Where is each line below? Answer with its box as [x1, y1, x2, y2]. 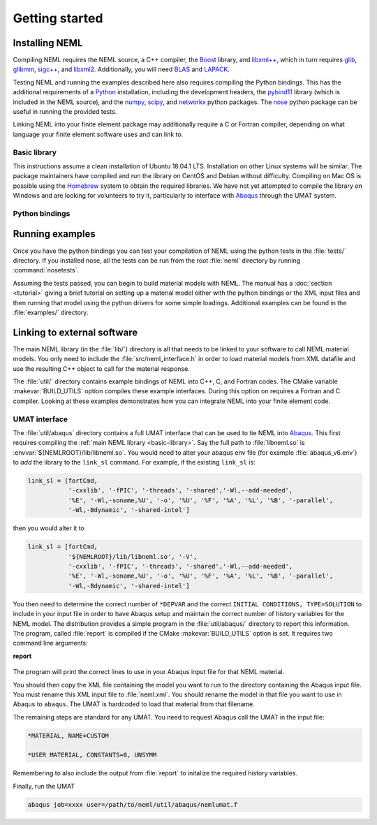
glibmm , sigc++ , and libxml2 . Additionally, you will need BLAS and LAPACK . [13, 65, 230, 73]
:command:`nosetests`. [13, 266, 80, 275]
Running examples [13, 228, 96, 240]
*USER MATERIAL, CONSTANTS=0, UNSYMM [27, 751, 157, 759]
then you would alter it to [13, 524, 85, 532]
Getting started [13, 10, 103, 26]
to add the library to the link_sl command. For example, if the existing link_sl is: [13, 458, 256, 467]
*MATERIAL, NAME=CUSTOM [27, 731, 110, 740]
